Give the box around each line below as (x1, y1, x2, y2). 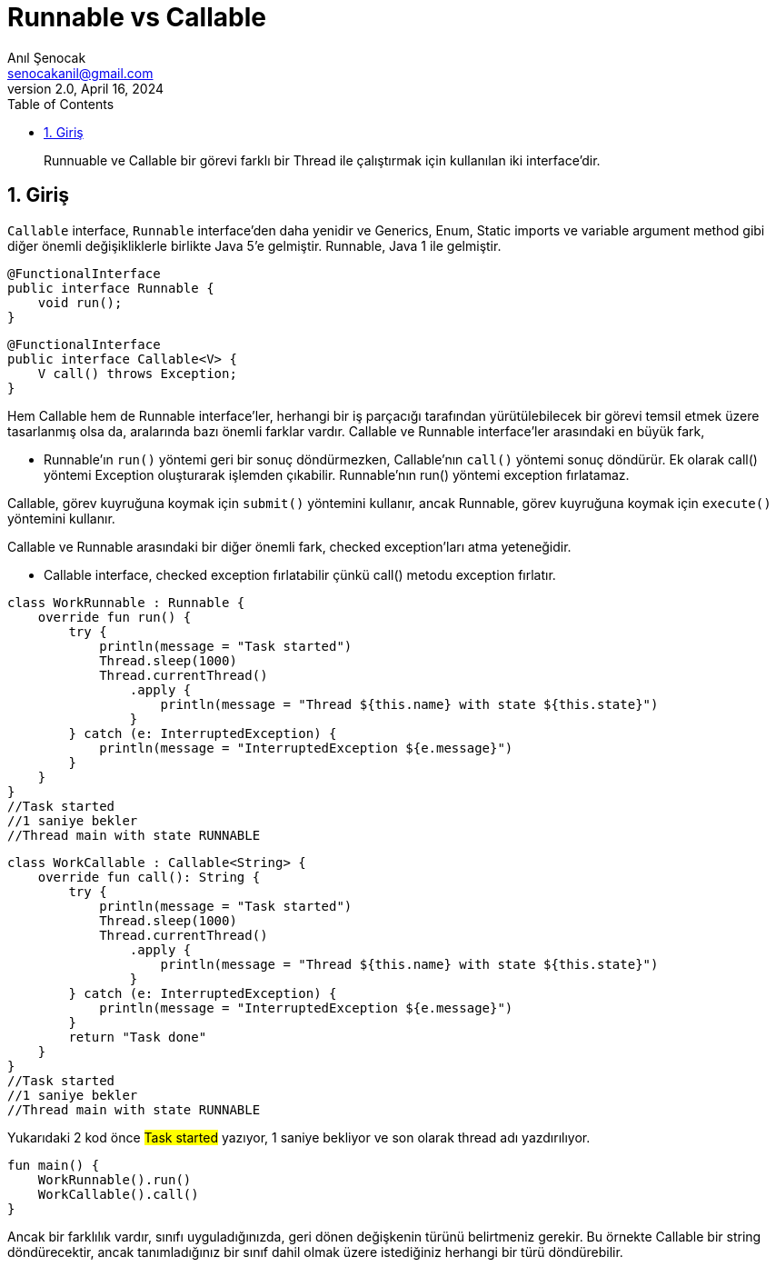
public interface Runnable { (7, 280, 214, 295)
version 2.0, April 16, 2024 (7, 80, 164, 96)
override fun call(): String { (37, 869, 261, 884)
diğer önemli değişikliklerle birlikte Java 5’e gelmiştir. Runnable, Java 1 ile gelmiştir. (7, 237, 502, 254)
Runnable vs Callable (7, 2, 266, 33)
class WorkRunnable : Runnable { (7, 594, 245, 610)
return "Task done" (68, 1029, 207, 1044)
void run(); (37, 294, 123, 310)
